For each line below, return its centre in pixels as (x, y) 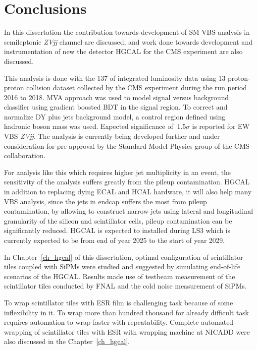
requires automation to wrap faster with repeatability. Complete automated (119, 322)
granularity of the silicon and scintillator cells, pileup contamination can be (118, 220)
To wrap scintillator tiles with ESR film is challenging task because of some (119, 302)
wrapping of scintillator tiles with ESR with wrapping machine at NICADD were (127, 331)
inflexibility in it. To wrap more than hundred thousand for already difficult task (127, 312)
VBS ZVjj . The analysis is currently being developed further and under (112, 136)
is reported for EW (221, 126)
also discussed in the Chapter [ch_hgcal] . (67, 341)
